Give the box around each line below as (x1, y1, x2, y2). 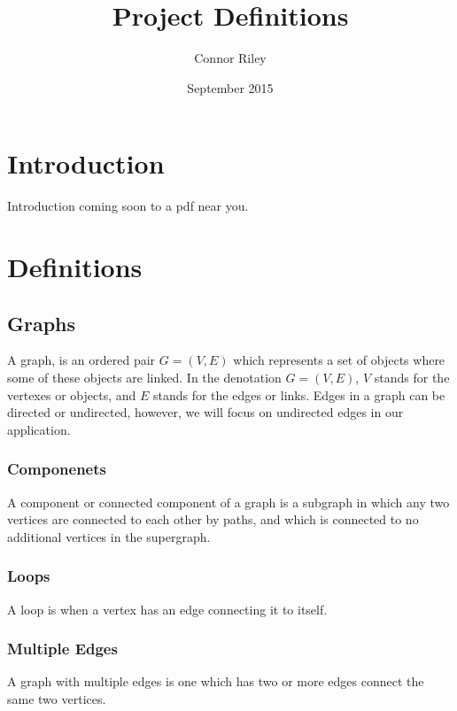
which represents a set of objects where (233, 351, 445, 369)
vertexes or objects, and (7, 385, 136, 404)
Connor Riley (194, 49, 267, 67)
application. (7, 420, 71, 438)
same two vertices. (7, 690, 106, 708)
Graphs (7, 309, 76, 336)
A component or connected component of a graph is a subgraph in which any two (7, 492, 450, 511)
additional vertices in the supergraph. (7, 527, 211, 545)
